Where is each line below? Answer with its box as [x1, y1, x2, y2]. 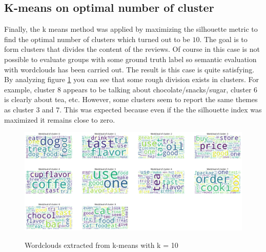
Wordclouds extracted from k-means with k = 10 [25, 239, 178, 250]
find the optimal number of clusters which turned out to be [4, 33, 190, 44]
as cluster [4, 104, 34, 114]
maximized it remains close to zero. [4, 114, 115, 125]
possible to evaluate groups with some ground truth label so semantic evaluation [4, 53, 257, 64]
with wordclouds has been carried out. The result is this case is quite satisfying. [4, 64, 255, 74]
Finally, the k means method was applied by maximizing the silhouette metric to [4, 24, 258, 34]
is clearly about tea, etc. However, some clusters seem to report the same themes [4, 94, 258, 105]
